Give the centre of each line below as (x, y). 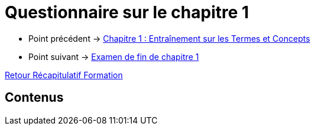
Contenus (34, 98)
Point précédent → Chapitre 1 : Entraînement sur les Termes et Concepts (169, 38)
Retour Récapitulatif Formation (64, 75)
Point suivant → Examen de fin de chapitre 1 (114, 56)
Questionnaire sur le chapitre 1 (127, 12)
